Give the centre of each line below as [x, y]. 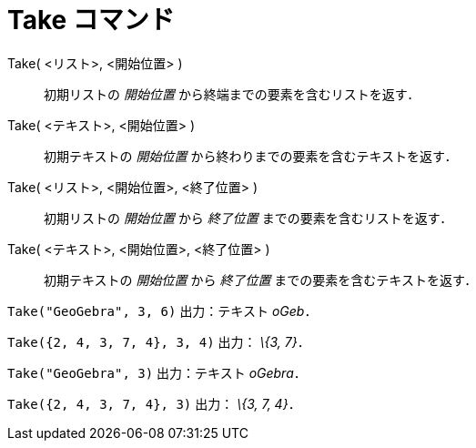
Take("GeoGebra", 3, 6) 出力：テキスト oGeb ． [162, 311]
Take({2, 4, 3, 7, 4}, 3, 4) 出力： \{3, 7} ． [159, 341]
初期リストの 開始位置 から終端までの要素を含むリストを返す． [232, 94]
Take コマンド [91, 20]
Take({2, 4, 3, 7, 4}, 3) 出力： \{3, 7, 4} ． [154, 403]
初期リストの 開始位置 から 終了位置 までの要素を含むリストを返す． [248, 218]
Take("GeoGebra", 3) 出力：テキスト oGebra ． [157, 372]
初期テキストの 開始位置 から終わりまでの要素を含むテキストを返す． [251, 156]
